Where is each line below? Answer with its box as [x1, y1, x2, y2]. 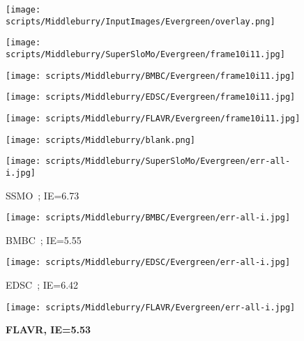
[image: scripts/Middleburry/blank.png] [6, 135, 196, 145]
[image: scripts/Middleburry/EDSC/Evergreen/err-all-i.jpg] [6, 257, 291, 268]
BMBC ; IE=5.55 [6, 232, 82, 247]
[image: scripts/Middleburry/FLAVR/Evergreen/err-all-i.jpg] [6, 302, 296, 312]
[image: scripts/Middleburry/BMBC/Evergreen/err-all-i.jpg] [6, 213, 291, 223]
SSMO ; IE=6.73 [6, 188, 79, 202]
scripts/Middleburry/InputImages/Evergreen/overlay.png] [6, 16, 275, 26]
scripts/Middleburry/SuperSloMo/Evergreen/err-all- [45, 156, 291, 167]
